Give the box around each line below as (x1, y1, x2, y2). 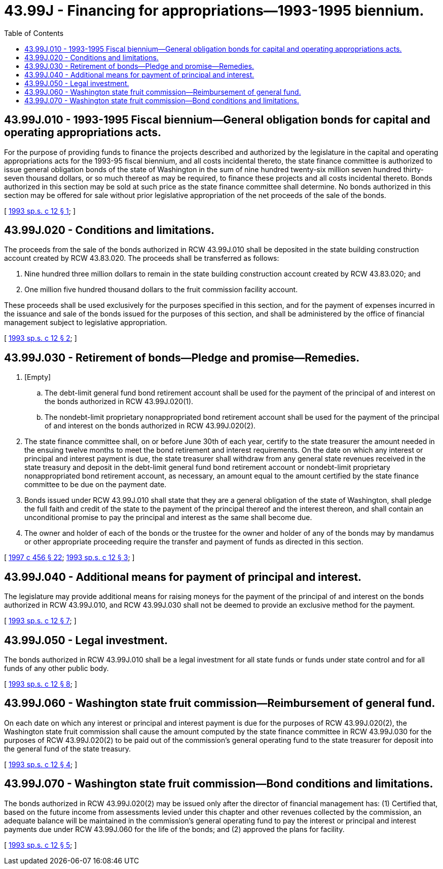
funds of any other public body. (4, 663, 109, 673)
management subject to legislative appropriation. (4, 318, 167, 327)
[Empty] (24, 373, 51, 382)
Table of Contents (4, 28, 64, 37)
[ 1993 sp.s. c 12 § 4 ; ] (4, 760, 78, 769)
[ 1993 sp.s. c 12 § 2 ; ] (4, 334, 77, 343)
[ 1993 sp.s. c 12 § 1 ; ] (4, 206, 76, 215)
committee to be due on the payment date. (24, 480, 167, 489)
